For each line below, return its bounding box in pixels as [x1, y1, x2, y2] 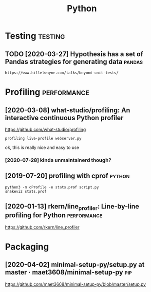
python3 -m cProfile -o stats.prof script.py [5, 185, 99, 189]
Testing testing [5, 30, 65, 42]
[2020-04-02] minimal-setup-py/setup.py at [5, 261, 145, 269]
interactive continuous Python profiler [5, 113, 124, 122]
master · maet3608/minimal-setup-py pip [5, 268, 132, 276]
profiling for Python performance [5, 211, 103, 220]
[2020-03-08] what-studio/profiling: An [5, 106, 131, 114]
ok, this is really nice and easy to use [5, 145, 79, 150]
